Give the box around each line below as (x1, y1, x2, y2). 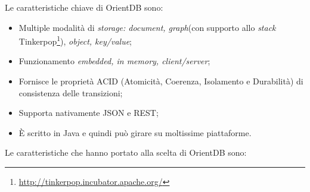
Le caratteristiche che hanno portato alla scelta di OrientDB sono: (5, 146, 247, 159)
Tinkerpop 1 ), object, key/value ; (18, 33, 132, 47)
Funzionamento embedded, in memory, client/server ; (18, 55, 210, 67)
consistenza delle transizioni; (18, 86, 123, 99)
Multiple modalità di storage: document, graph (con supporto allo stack (18, 21, 276, 33)
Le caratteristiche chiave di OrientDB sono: (5, 1, 163, 13)
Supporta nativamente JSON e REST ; (18, 106, 159, 119)
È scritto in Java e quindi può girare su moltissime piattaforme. (18, 126, 252, 139)
